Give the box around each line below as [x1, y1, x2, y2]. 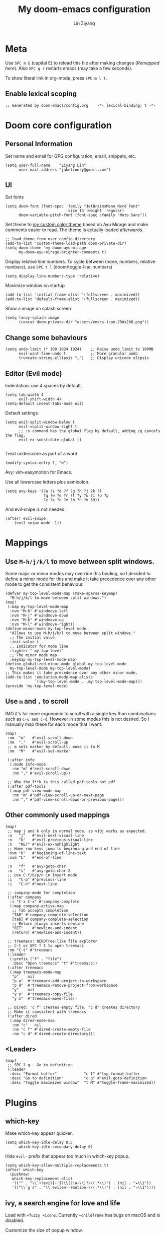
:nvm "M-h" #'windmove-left [10, 608, 69, 613]
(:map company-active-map [10, 903, 64, 909]
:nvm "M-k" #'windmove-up [10, 617, 64, 623]
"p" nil [12, 974, 35, 979]
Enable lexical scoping [5, 90, 77, 98]
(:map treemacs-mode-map [10, 970, 62, 975]
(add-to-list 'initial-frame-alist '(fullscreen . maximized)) [5, 292, 140, 298]
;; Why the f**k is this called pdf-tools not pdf [7, 779, 115, 784]
